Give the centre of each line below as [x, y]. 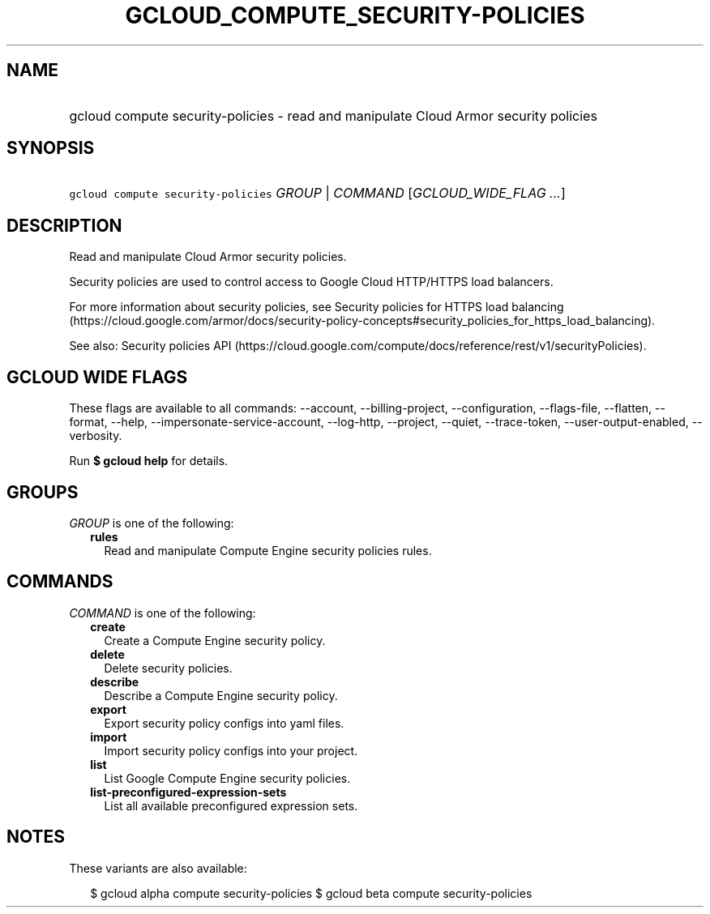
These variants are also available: [158, 868]
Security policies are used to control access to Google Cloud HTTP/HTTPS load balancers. [311, 282]
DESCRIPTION [64, 225]
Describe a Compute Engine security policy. [221, 695]
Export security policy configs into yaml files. [224, 723]
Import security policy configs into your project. [231, 750]
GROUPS [43, 492]
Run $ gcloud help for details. [149, 461]
